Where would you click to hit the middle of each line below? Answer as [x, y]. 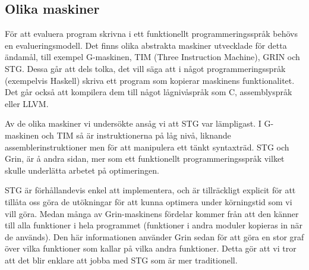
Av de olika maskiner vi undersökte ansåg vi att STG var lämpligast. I [133, 123]
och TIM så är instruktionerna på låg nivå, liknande [136, 135]
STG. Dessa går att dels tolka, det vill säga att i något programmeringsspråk [145, 68]
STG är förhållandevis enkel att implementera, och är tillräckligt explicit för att [150, 190]
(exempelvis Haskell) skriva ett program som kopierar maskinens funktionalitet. [150, 80]
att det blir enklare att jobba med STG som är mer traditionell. [121, 260]
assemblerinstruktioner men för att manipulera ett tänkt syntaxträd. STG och [147, 147]
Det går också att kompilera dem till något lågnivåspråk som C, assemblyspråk [149, 92]
